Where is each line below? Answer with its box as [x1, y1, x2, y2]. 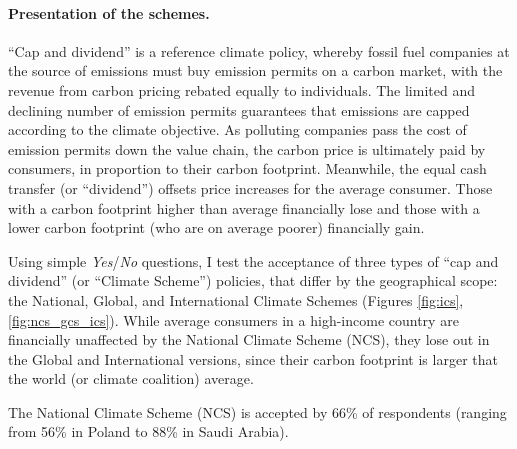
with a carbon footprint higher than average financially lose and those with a [8, 197, 480, 218]
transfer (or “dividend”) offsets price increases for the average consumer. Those [8, 177, 493, 198]
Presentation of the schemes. [8, 2, 210, 23]
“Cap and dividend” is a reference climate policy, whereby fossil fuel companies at [8, 40, 510, 61]
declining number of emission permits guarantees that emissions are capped [8, 99, 470, 120]
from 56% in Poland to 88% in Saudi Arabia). [8, 421, 289, 442]
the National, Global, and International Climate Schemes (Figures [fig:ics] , [8, 289, 464, 310]
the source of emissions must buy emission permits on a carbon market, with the [8, 60, 503, 81]
